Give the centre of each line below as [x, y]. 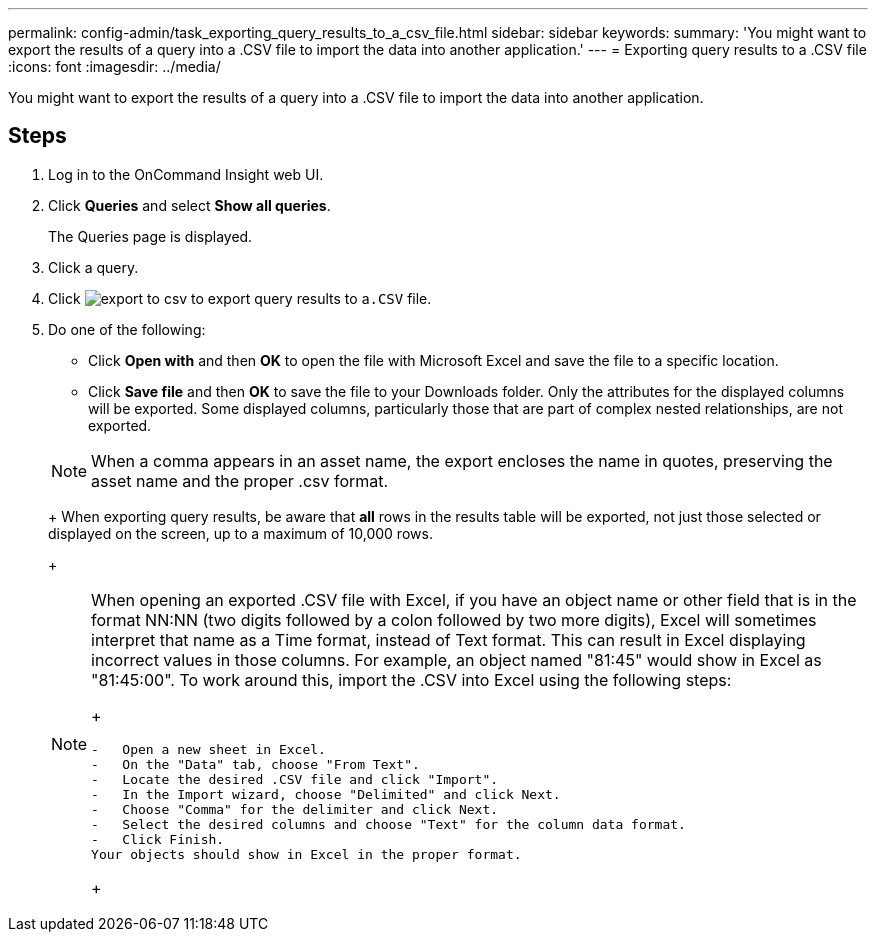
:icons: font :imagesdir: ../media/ [114, 66]
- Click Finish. [158, 839]
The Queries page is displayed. [150, 236]
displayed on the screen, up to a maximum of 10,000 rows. [240, 533]
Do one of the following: [127, 329]
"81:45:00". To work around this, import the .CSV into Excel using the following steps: [411, 679]
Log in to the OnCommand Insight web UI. [186, 174]
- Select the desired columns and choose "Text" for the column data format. [388, 824]
